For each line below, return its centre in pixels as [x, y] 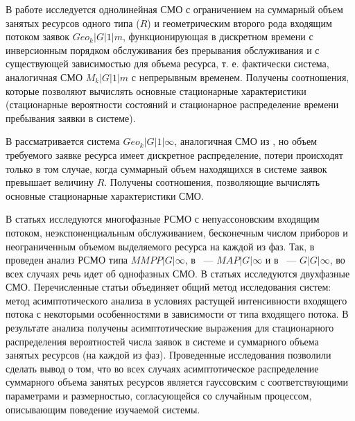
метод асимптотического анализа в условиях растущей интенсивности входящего [176, 300]
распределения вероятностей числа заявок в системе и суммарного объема [162, 341]
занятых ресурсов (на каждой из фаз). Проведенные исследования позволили [168, 355]
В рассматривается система [63, 141]
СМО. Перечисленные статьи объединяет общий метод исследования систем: [168, 287]
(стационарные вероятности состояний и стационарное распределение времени [172, 104]
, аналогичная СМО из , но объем [246, 141]
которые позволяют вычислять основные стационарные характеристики [156, 91]
